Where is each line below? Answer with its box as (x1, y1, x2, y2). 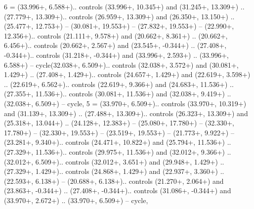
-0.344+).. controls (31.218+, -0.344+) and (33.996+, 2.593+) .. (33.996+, (4, 49, 229, 60)
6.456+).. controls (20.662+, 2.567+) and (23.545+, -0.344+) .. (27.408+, (4, 40, 227, 50)
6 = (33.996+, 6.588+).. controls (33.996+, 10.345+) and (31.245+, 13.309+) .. (4, 1, 245, 11)
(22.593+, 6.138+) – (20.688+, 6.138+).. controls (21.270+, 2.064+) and (4, 175, 224, 186)
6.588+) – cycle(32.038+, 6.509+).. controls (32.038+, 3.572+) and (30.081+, (4, 59, 239, 70)
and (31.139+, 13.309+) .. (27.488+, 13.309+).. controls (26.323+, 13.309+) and (4, 108, 248, 118)
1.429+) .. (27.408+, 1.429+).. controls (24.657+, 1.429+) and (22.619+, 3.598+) (4, 69, 251, 80)
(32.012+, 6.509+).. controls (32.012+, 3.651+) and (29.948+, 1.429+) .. (4, 156, 224, 167)
